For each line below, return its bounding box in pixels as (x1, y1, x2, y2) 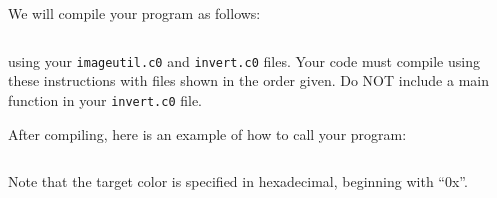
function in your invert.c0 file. (8, 89, 203, 110)
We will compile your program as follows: (8, 3, 261, 23)
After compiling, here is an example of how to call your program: (8, 123, 407, 144)
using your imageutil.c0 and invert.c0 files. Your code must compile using (8, 50, 480, 71)
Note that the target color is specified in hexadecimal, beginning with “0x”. (8, 171, 468, 192)
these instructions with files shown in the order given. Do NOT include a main (8, 70, 489, 91)
